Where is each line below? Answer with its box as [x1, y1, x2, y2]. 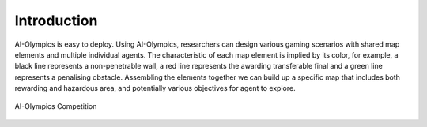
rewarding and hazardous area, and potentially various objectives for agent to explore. [14, 84, 296, 93]
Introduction [14, 12, 98, 29]
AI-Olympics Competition [14, 101, 97, 110]
